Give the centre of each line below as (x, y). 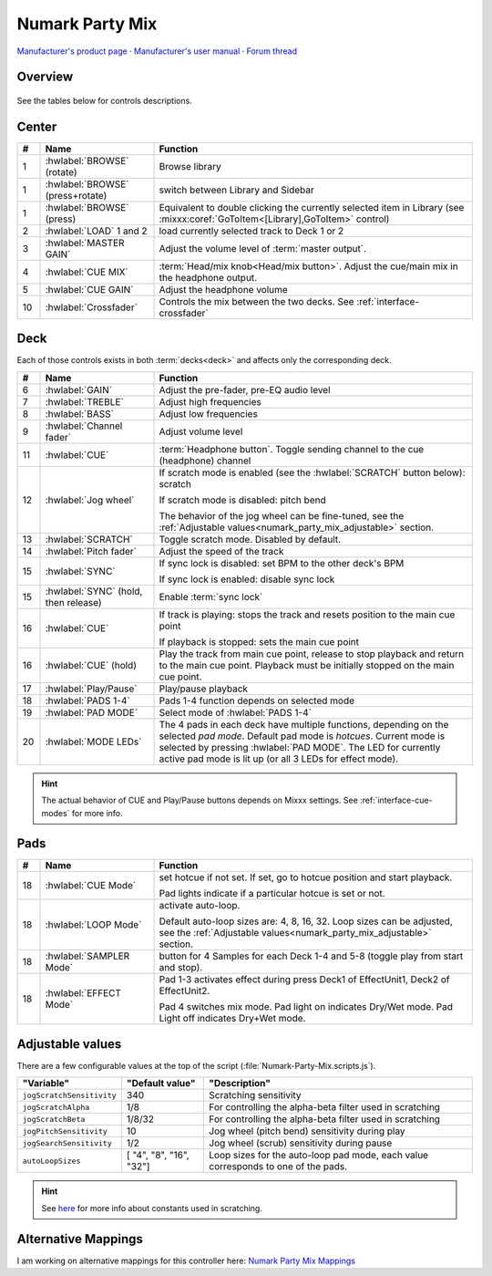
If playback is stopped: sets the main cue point (259, 641)
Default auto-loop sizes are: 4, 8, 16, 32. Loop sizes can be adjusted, (306, 921)
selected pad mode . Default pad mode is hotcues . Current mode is (302, 736)
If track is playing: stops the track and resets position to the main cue (307, 614)
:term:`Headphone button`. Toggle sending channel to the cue (292, 449)
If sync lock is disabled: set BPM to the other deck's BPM (282, 563)
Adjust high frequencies (210, 401)
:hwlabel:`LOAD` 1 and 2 (96, 231)
